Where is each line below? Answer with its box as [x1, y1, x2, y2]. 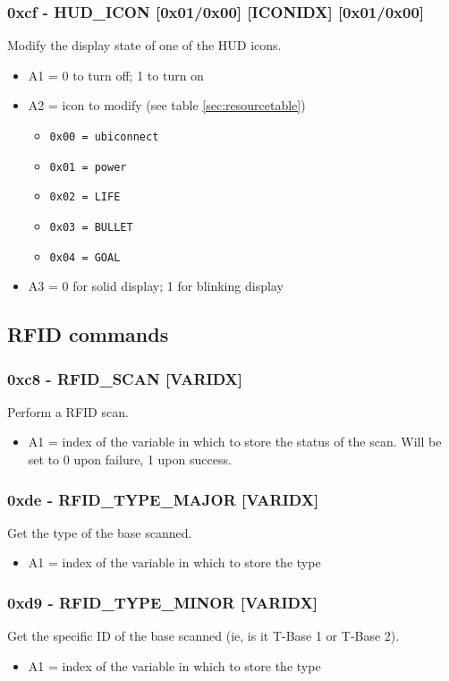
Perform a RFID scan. [7, 402, 129, 421]
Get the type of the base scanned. [7, 523, 192, 541]
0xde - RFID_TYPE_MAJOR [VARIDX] [7, 488, 319, 510]
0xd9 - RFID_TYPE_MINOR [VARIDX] [7, 591, 318, 613]
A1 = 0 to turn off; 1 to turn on [28, 65, 204, 84]
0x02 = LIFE [49, 191, 121, 204]
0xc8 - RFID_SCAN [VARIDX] [7, 367, 243, 389]
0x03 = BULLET [49, 220, 133, 234]
